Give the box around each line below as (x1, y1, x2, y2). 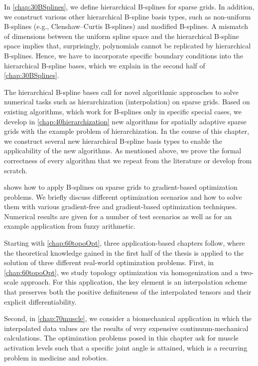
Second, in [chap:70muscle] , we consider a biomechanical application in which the (4, 313, 252, 324)
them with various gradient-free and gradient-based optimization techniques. (4, 201, 237, 212)
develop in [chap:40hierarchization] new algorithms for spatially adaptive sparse (4, 116, 247, 126)
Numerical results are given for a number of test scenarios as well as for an (4, 211, 232, 221)
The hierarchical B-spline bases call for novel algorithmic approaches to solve (4, 86, 239, 97)
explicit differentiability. (4, 296, 77, 307)
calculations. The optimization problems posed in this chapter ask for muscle (4, 333, 239, 343)
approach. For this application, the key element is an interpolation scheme (20, 277, 247, 287)
